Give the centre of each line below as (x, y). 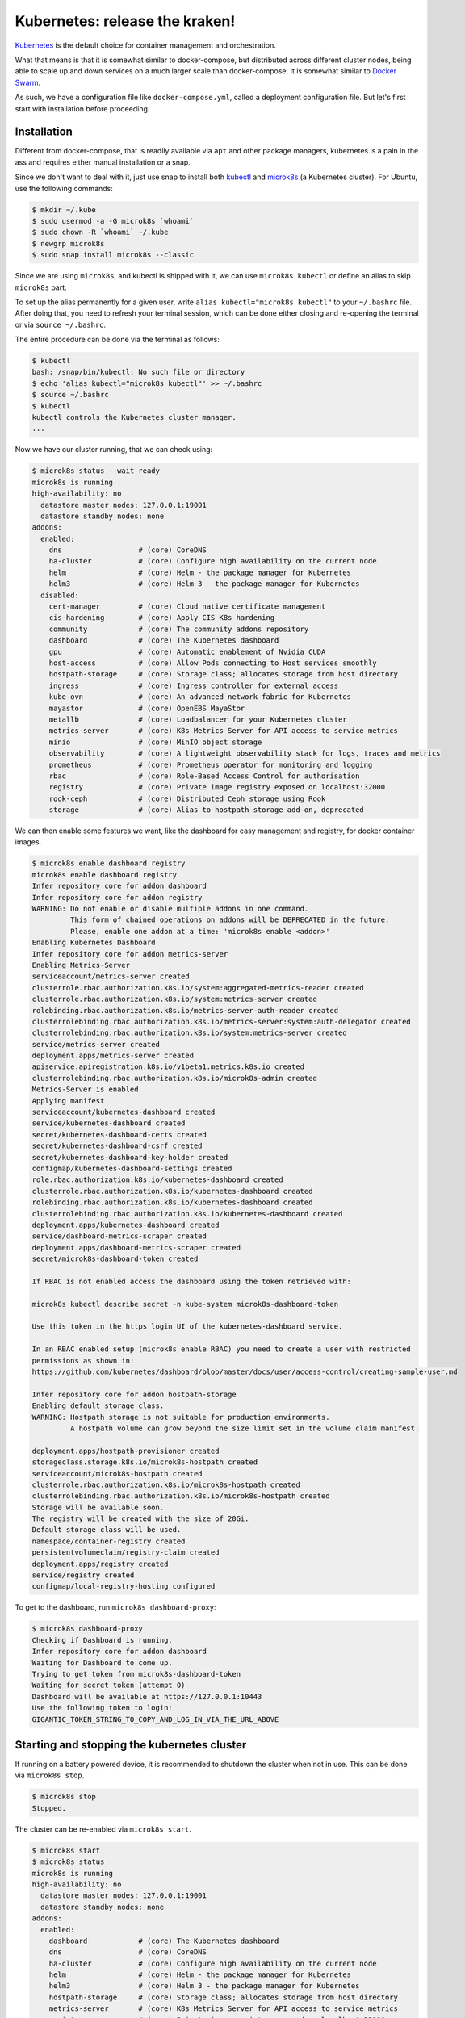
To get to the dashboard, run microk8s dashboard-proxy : (116, 1607)
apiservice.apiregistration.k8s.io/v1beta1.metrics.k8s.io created (168, 1067)
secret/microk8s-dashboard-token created (115, 1259)
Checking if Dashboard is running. (102, 1640)
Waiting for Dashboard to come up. (102, 1662)
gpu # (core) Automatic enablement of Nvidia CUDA (187, 651)
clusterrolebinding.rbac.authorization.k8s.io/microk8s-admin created (175, 1078)
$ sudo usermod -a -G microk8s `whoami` (113, 221)
